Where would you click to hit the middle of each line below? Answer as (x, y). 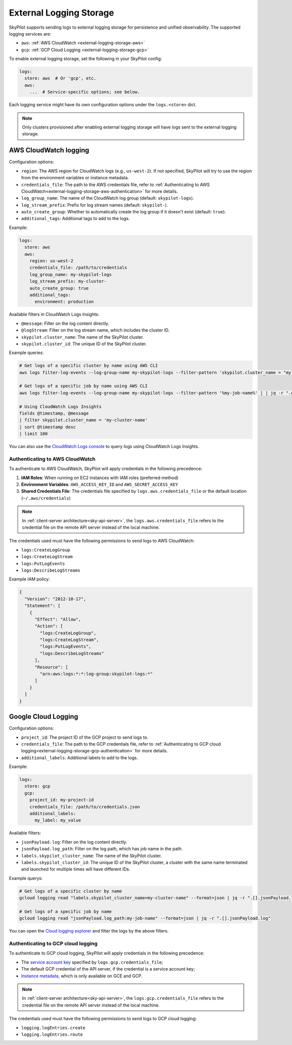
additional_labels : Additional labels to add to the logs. (80, 758)
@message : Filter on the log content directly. (65, 323)
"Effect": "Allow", (58, 619)
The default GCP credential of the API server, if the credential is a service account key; (108, 969)
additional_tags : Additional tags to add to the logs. (75, 219)
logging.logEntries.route (52, 1034)
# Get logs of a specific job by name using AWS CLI (83, 386)
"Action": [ (49, 626)
